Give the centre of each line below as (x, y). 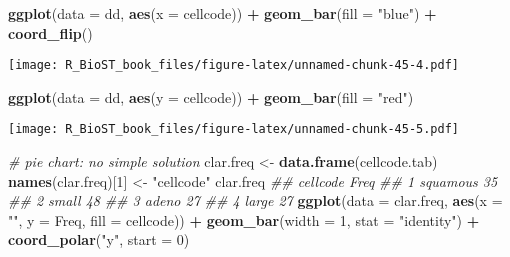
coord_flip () (50, 32)
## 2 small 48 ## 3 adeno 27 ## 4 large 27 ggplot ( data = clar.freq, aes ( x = (255, 200)
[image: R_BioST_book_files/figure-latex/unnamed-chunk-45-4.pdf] (234, 65)
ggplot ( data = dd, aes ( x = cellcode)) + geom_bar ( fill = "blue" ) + (222, 13)
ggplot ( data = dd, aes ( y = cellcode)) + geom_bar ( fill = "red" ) (211, 96)
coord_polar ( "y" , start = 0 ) (99, 239)
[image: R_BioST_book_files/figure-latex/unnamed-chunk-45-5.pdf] (234, 129)
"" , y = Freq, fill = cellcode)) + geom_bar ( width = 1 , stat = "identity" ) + (244, 219)
